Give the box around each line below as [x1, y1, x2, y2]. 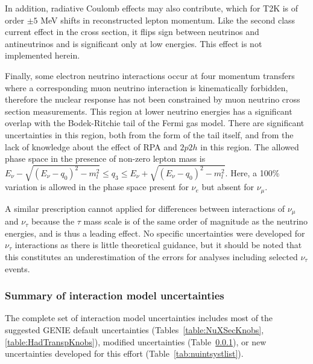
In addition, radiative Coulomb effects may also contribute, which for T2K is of [5, 2, 299, 14]
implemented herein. [5, 49, 80, 62]
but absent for [201, 180, 254, 193]
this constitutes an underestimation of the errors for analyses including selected [5, 250, 298, 263]
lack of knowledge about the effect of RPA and [5, 140, 177, 153]
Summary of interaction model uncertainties [5, 288, 224, 303]
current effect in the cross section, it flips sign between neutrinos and [5, 25, 259, 38]
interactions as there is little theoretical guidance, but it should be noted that [14, 238, 302, 251]
